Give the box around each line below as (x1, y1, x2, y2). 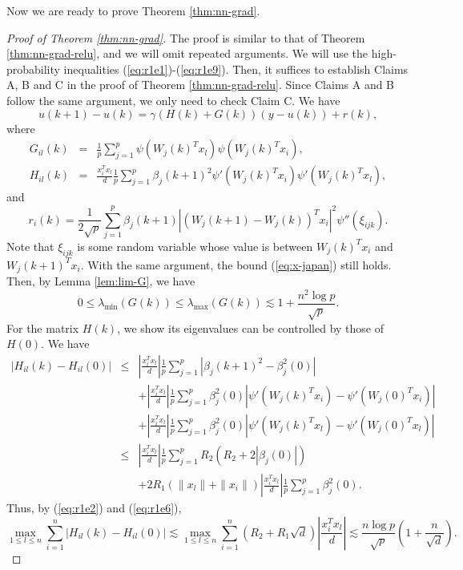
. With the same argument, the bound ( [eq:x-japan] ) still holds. (80, 256, 392, 273)
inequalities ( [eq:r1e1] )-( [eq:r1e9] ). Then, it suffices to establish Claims (63, 60, 409, 77)
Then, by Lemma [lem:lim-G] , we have (6, 273, 195, 289)
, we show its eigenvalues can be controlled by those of (117, 319, 384, 336)
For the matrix (6, 319, 79, 336)
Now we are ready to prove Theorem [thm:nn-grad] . (6, 2, 260, 18)
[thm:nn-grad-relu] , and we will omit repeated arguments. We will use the (6, 45, 368, 62)
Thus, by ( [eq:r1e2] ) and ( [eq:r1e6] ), (6, 499, 182, 516)
